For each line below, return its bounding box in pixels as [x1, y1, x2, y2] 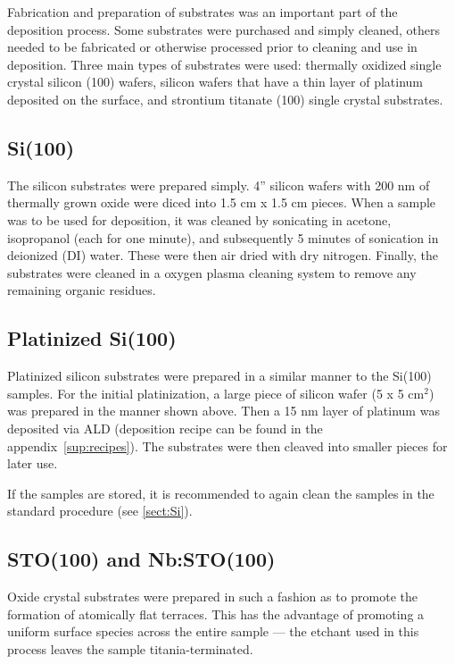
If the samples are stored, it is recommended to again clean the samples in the [7, 483, 434, 502]
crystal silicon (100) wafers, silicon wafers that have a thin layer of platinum [7, 72, 424, 91]
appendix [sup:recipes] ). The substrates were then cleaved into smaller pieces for [7, 436, 448, 455]
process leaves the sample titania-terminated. [7, 639, 253, 658]
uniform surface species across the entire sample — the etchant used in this [7, 622, 419, 641]
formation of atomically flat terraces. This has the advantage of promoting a [7, 604, 425, 623]
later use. [7, 454, 58, 473]
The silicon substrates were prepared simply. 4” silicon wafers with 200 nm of [7, 175, 430, 194]
